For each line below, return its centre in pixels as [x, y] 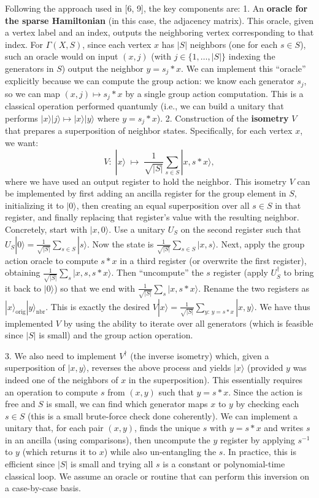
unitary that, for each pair [54, 428]
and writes [284, 428]
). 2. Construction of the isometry [223, 118]
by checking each [267, 404]
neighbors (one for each [234, 44]
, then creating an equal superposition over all [163, 205]
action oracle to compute [52, 260]
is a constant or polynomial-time [224, 464]
